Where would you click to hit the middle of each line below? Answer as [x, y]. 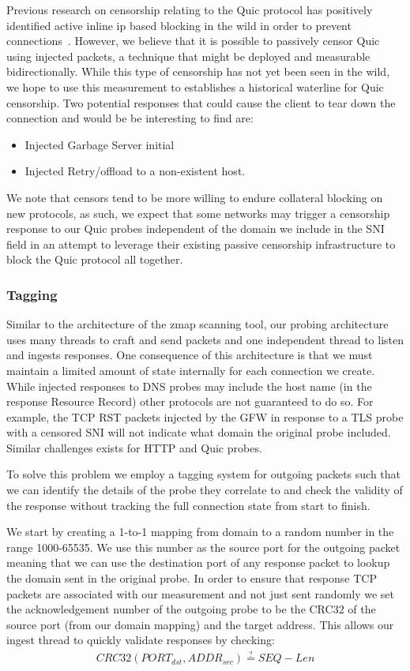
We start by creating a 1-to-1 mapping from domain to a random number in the [200, 532]
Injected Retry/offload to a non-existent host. [135, 171]
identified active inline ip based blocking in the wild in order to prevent [179, 25]
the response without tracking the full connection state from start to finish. [188, 505]
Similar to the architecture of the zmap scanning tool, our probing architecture [197, 324]
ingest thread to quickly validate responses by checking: [141, 640]
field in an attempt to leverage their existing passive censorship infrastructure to [201, 244]
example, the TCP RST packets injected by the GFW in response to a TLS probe [205, 416]
